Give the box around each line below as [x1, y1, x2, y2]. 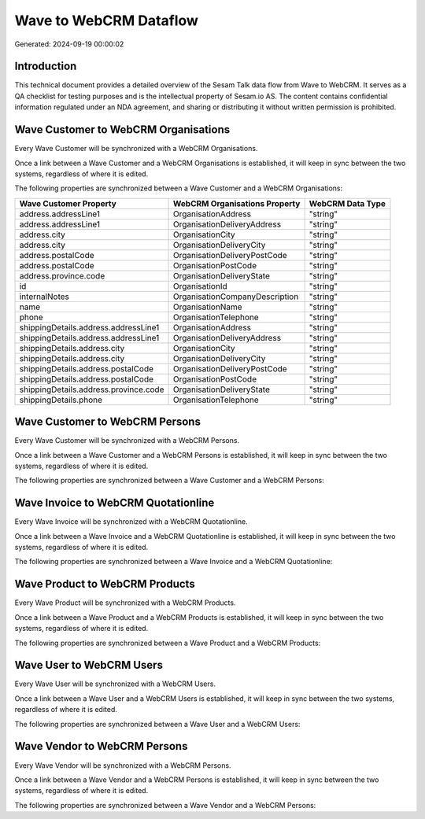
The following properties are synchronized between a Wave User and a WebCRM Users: [14, 719, 301, 729]
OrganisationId [172, 280, 227, 291]
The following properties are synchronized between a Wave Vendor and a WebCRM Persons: [14, 800, 316, 810]
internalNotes [19, 291, 70, 302]
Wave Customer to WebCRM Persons [14, 415, 201, 429]
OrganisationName [172, 301, 243, 312]
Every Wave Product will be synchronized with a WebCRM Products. [14, 598, 236, 607]
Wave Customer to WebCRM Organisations [14, 123, 231, 137]
